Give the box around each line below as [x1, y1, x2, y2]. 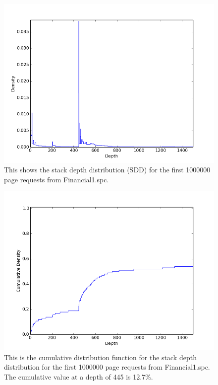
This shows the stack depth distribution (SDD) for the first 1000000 [4, 164, 211, 175]
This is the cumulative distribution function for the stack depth [4, 352, 197, 362]
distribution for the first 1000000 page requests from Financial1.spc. [4, 362, 210, 372]
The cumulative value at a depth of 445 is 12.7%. [4, 371, 153, 382]
